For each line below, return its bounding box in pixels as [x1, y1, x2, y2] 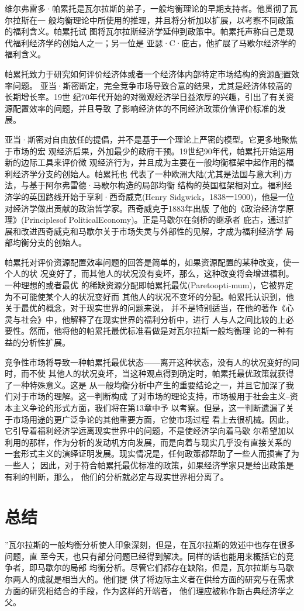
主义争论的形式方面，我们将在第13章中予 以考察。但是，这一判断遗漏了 [12, 402, 286, 413]
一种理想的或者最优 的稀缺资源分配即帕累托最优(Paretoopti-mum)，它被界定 [5, 279, 293, 291]
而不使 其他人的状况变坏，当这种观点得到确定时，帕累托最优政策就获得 [20, 367, 294, 379]
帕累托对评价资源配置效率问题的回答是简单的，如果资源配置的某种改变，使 [5, 256, 291, 268]
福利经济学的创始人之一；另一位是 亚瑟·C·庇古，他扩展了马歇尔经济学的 [12, 36, 296, 49]
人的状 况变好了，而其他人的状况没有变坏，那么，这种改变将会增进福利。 [12, 267, 294, 279]
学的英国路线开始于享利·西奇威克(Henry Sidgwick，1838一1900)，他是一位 [12, 190, 295, 202]
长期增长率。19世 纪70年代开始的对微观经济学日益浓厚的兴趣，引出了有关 [5, 91, 286, 103]
